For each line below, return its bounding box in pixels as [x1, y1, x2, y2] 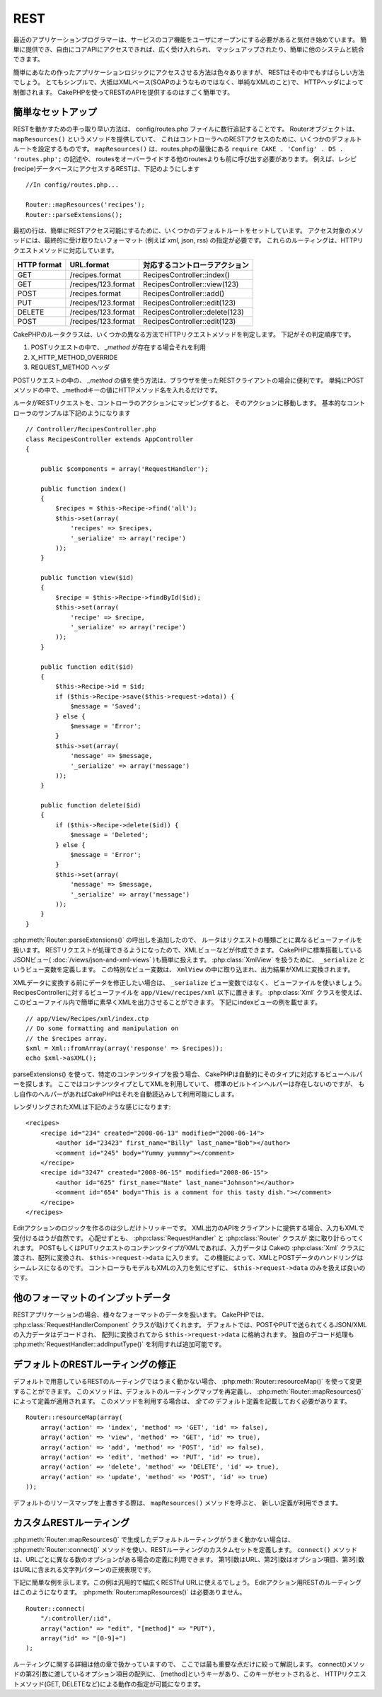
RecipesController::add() [142, 288, 225, 298]
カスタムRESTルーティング [13, 1517, 130, 1529]
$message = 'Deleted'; [70, 831, 149, 839]
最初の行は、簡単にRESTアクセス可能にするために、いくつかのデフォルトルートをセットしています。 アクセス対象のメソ [13, 226, 364, 235]
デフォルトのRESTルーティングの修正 [13, 1358, 176, 1371]
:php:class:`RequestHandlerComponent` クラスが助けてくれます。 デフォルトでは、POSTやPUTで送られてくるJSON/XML [13, 1320, 367, 1329]
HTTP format [17, 260, 62, 270]
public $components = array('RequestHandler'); [40, 465, 209, 473]
